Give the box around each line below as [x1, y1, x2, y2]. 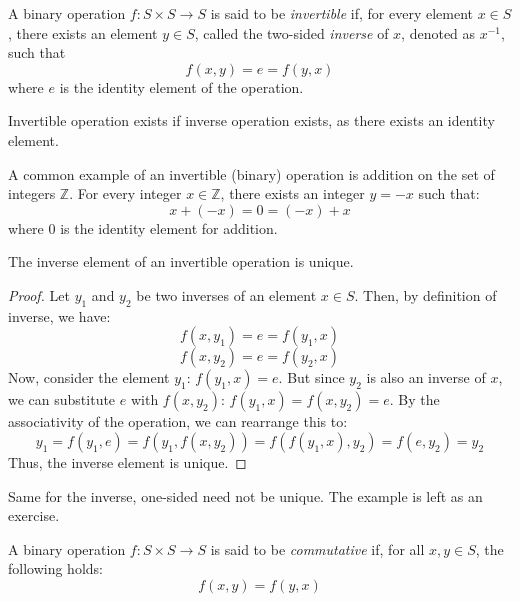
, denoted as [401, 22, 476, 43]
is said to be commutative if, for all [210, 538, 425, 559]
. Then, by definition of [354, 284, 497, 305]
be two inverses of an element [136, 284, 317, 305]
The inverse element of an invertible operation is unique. [8, 251, 354, 272]
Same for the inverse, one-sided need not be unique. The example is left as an [8, 485, 483, 506]
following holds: [8, 558, 103, 579]
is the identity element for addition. [60, 217, 278, 238]
